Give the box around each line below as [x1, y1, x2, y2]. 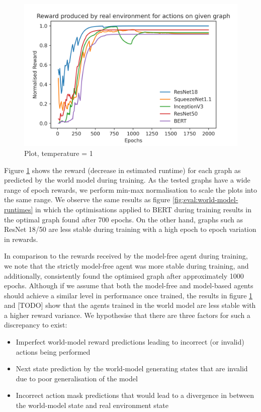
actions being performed [16, 346, 91, 357]
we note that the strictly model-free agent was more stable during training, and [4, 260, 249, 271]
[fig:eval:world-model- [172, 194, 238, 205]
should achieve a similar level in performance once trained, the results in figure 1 [4, 290, 253, 300]
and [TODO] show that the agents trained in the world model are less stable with [4, 300, 256, 310]
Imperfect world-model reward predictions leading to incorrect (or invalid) [16, 337, 244, 347]
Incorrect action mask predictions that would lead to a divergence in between [16, 390, 254, 400]
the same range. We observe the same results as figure [4, 194, 170, 205]
